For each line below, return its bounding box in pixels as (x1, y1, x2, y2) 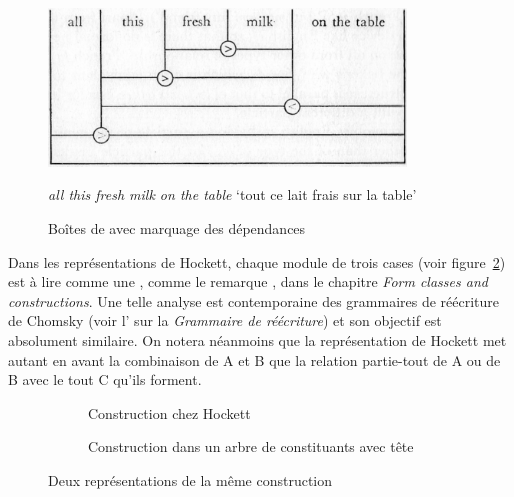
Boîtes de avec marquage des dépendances (48, 217, 306, 238)
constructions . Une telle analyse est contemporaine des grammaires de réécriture (8, 290, 500, 311)
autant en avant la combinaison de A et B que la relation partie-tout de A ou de (8, 349, 501, 370)
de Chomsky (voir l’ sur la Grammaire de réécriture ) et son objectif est (8, 310, 442, 331)
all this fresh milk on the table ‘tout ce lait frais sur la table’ (48, 184, 417, 205)
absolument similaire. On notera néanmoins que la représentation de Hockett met (8, 329, 507, 350)
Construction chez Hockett (88, 402, 251, 423)
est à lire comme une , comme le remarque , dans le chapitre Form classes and (8, 271, 488, 292)
